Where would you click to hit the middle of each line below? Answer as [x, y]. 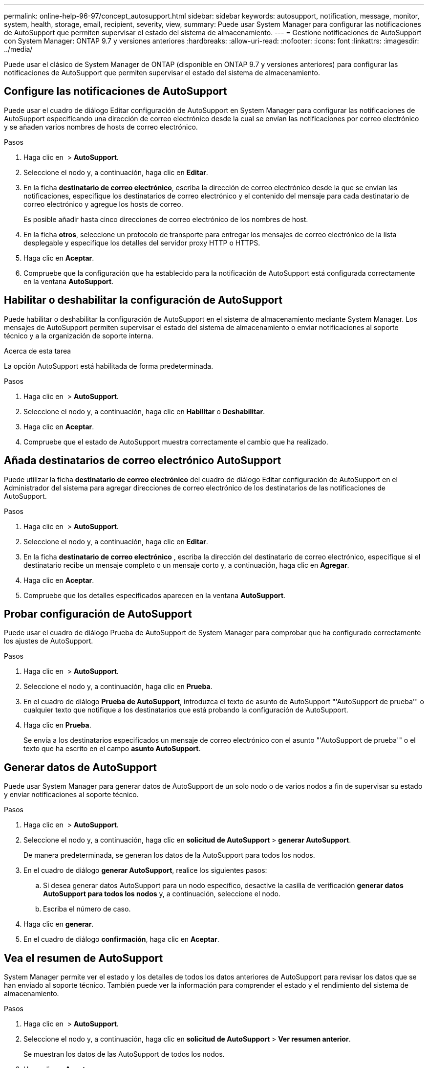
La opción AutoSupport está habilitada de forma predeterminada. [109, 366]
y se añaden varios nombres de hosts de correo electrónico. [101, 127]
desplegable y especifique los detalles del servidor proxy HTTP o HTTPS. [142, 243]
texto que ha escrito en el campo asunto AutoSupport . [112, 749]
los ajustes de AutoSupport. [49, 641]
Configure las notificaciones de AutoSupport [116, 91]
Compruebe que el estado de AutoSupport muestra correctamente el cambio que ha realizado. [176, 442]
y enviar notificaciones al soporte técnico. [71, 795]
